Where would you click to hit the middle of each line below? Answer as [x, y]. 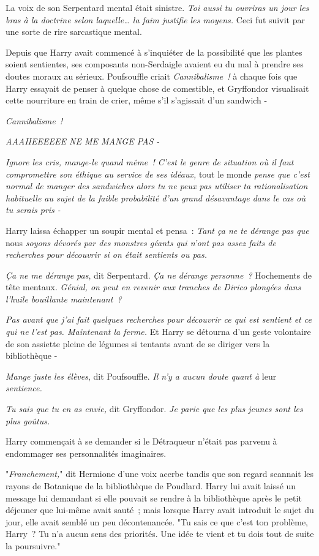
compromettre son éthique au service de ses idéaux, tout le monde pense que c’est [158, 174]
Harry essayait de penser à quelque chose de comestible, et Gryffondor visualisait [157, 88]
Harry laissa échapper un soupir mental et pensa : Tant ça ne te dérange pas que [157, 230]
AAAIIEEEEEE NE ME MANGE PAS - [83, 141]
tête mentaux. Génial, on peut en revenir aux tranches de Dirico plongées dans [153, 287]
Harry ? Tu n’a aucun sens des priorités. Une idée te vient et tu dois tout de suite [160, 534]
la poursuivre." [33, 545]
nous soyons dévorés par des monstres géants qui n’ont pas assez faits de [141, 242]
